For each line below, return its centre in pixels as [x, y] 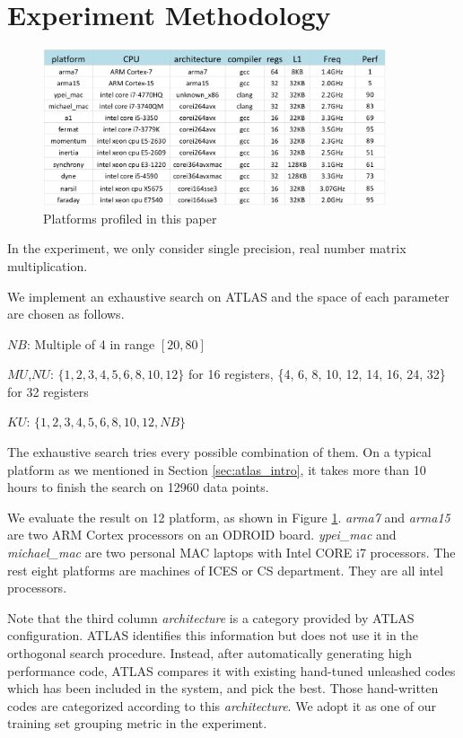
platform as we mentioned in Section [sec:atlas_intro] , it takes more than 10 [217, 469]
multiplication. [48, 265]
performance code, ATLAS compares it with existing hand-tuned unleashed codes [231, 670]
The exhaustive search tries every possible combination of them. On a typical [219, 452]
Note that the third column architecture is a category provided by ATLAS [211, 617]
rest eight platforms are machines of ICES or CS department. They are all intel [225, 570]
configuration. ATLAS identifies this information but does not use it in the [213, 635]
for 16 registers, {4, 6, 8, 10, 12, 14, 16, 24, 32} [317, 374]
